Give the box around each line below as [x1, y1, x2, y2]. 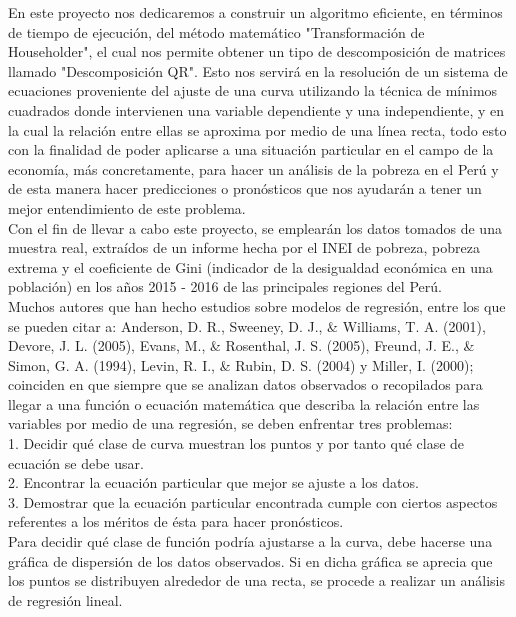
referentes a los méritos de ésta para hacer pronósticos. [8, 511, 344, 532]
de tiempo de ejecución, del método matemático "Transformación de [8, 21, 425, 42]
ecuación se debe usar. [8, 452, 144, 473]
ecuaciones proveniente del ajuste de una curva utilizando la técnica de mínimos [8, 80, 498, 101]
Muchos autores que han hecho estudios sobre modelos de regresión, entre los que [8, 295, 506, 316]
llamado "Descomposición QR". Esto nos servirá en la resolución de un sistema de [8, 60, 508, 81]
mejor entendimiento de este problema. [8, 197, 246, 218]
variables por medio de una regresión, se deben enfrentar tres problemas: [8, 413, 453, 434]
